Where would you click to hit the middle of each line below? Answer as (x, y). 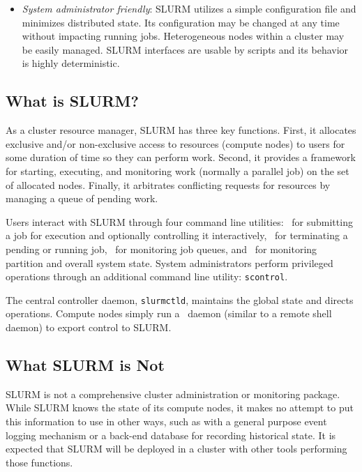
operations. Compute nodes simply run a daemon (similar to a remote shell (169, 313)
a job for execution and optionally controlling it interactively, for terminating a (177, 235)
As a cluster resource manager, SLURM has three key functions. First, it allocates (181, 130)
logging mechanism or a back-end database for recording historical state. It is (171, 435)
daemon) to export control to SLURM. (89, 327)
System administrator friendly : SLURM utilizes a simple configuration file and (189, 8)
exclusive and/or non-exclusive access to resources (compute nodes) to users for (175, 143)
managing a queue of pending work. (82, 198)
